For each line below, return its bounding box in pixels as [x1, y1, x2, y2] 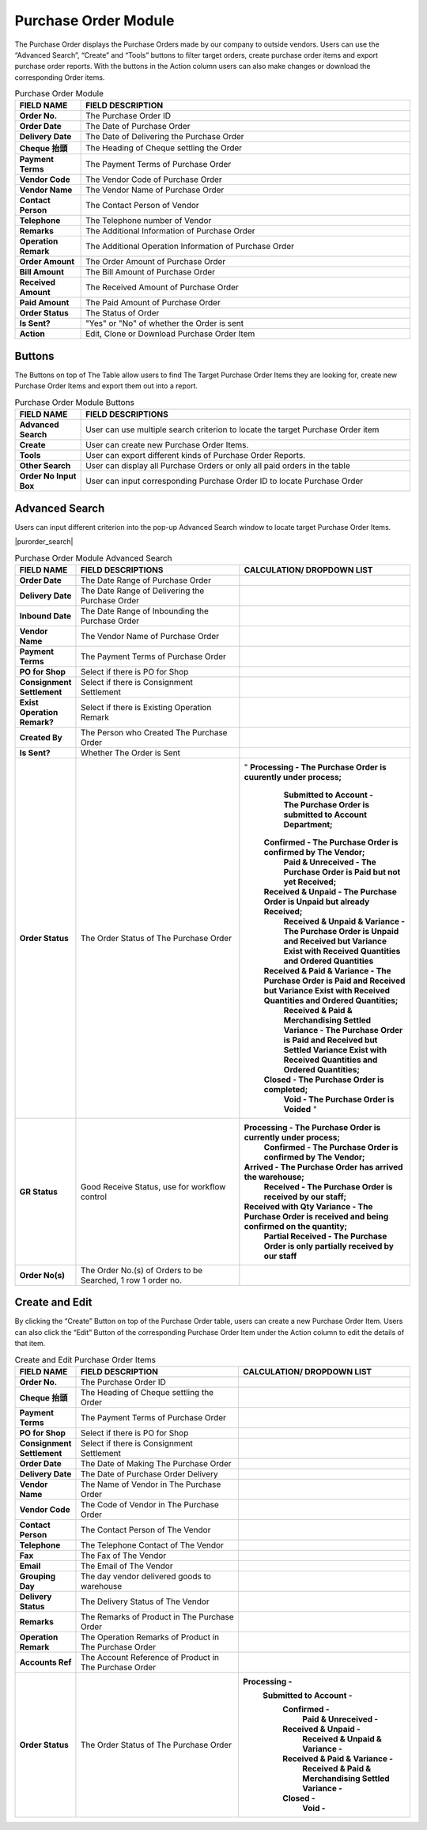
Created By [19, 732, 62, 743]
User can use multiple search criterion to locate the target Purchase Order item [85, 424, 380, 435]
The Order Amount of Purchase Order [85, 256, 226, 267]
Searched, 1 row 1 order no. [80, 1274, 182, 1285]
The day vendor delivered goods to [80, 1571, 211, 1582]
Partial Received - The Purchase [263, 1231, 387, 1242]
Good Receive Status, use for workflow [80, 1181, 226, 1192]
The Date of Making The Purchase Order [80, 1458, 232, 1469]
